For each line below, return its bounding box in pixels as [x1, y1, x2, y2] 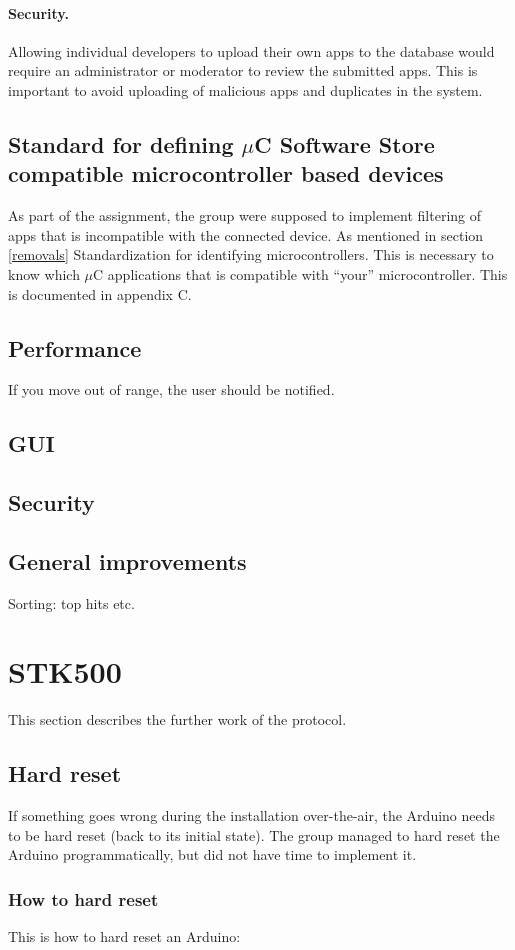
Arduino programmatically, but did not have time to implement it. [8, 844, 417, 865]
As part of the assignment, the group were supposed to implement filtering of [8, 205, 482, 226]
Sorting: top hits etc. [8, 592, 135, 613]
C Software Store [254, 128, 435, 159]
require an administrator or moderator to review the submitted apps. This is [8, 60, 478, 81]
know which [8, 263, 80, 284]
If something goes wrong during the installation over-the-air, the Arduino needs [8, 805, 496, 826]
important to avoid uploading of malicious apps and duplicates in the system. [8, 79, 483, 100]
